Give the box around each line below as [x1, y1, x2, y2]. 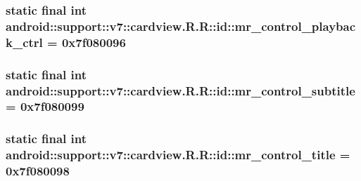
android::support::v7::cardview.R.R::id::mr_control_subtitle [6, 81, 355, 99]
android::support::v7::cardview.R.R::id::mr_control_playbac [6, 17, 356, 34]
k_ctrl [6, 33, 43, 51]
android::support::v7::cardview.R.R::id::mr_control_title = [6, 146, 350, 163]
